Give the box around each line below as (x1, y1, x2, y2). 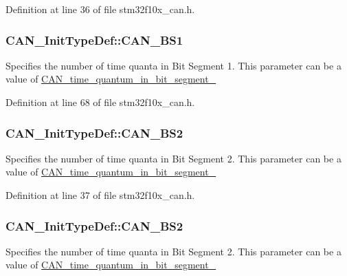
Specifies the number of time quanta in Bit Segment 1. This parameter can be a (5, 58, 342, 72)
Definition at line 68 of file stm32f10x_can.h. (5, 95, 195, 109)
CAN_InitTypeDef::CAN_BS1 (5, 31, 183, 48)
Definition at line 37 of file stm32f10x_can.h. (5, 188, 195, 202)
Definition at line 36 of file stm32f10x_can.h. (5, 2, 195, 16)
